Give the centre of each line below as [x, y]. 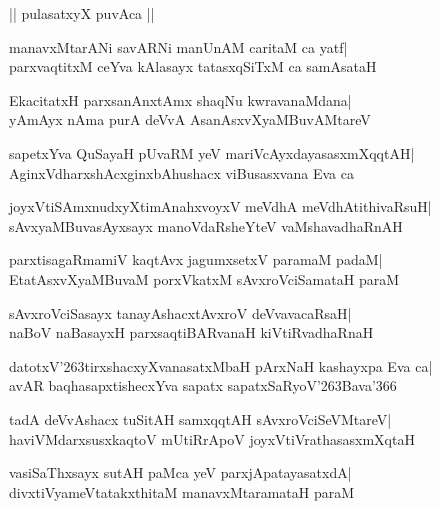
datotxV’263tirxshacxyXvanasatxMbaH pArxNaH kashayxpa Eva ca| [221, 365]
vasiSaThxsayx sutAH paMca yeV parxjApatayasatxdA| [180, 472]
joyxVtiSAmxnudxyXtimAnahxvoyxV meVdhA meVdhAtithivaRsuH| [220, 206]
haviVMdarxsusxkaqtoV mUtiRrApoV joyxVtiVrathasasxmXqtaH [212, 438]
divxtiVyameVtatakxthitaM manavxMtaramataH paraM [182, 491]
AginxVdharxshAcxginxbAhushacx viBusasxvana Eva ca [181, 172]
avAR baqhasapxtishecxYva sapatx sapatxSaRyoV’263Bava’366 [203, 385]
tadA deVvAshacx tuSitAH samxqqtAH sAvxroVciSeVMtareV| [200, 418]
